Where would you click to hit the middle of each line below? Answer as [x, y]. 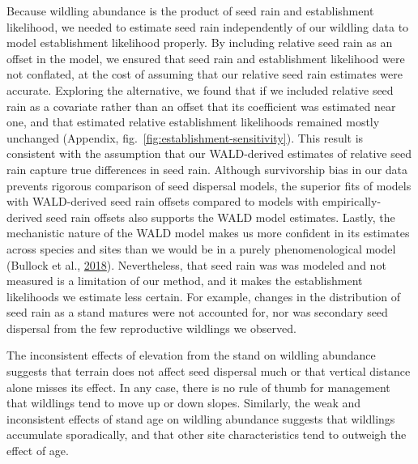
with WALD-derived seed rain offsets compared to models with [163, 201]
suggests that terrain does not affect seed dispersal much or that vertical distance [209, 371]
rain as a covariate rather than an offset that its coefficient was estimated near [201, 106]
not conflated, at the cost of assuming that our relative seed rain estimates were [205, 74]
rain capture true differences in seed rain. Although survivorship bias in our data [207, 169]
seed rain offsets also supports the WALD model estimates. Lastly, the [221, 217]
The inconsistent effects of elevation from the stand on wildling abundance [191, 355]
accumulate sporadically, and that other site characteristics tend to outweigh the [207, 434]
